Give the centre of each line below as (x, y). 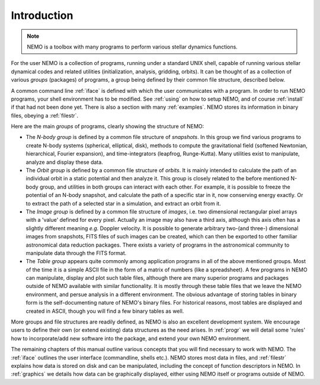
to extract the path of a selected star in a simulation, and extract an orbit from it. (124, 203)
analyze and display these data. (64, 162)
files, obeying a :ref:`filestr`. (45, 115)
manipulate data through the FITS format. (76, 253)
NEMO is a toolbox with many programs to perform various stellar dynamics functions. (132, 47)
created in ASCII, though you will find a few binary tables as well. (105, 311)
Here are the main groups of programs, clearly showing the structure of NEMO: (108, 127)
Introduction (42, 15)
